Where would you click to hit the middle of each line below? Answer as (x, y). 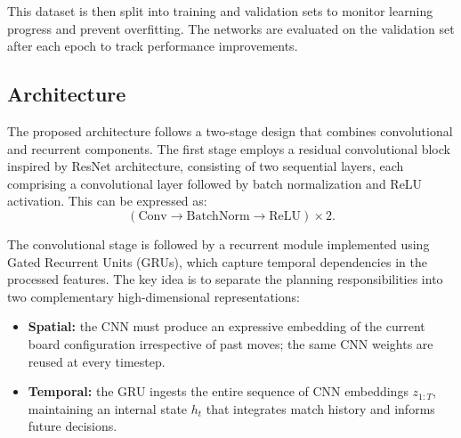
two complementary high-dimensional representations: (154, 296)
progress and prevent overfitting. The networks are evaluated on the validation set (231, 28)
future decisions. (73, 426)
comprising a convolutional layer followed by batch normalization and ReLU (215, 183)
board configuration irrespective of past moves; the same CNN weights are (230, 343)
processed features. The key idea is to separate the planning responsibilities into (225, 279)
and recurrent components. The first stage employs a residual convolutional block (229, 148)
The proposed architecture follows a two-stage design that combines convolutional (230, 130)
